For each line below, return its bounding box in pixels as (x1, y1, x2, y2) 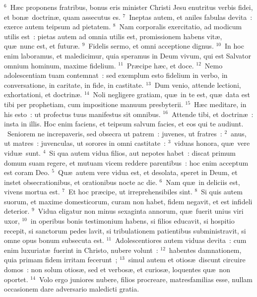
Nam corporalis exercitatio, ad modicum (119, 21, 242, 32)
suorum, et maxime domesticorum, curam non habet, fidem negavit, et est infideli (4, 196, 253, 206)
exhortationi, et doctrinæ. (4, 89, 82, 100)
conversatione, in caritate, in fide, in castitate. (4, 79, 144, 90)
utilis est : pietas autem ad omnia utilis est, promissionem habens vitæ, (4, 31, 222, 41)
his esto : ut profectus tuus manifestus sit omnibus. (4, 109, 161, 119)
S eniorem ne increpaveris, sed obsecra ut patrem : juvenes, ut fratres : (7, 128, 222, 138)
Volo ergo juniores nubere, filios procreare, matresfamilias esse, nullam (39, 274, 253, 284)
